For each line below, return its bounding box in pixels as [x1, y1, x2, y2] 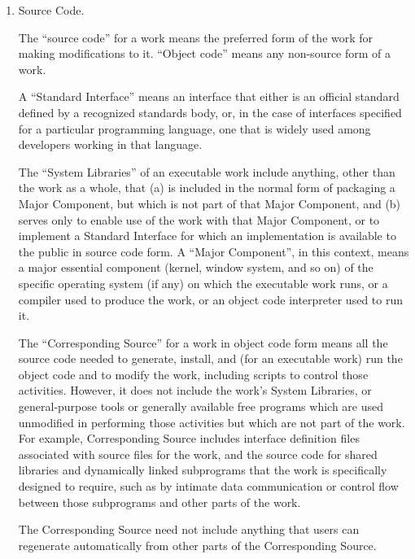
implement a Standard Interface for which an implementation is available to [18, 227, 396, 244]
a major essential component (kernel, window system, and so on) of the [18, 259, 373, 276]
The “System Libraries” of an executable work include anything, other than [18, 163, 395, 180]
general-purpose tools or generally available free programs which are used [18, 398, 384, 415]
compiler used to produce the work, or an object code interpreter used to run [18, 290, 403, 308]
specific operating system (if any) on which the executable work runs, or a [18, 274, 388, 291]
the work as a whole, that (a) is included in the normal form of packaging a [18, 179, 395, 196]
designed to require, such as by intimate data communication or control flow [18, 478, 399, 495]
